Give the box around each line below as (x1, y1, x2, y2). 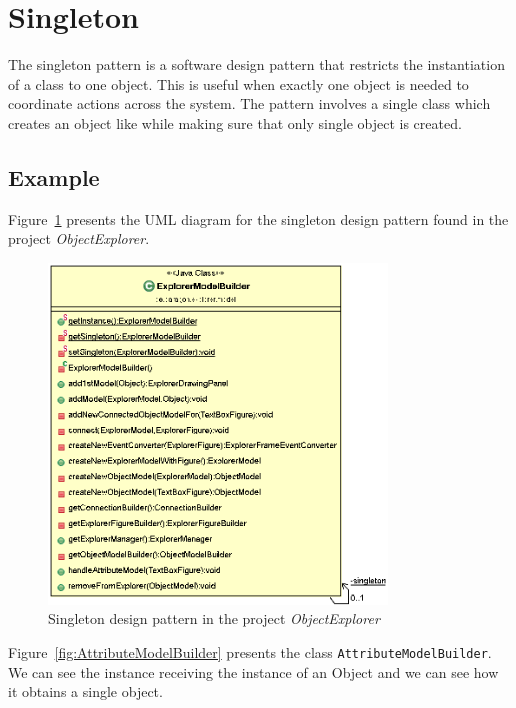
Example (8, 161, 100, 192)
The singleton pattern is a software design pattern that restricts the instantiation (8, 54, 505, 75)
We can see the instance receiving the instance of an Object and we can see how (8, 661, 499, 682)
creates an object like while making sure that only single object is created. (8, 112, 462, 133)
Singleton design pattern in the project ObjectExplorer (48, 608, 380, 629)
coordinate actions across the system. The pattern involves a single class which (8, 93, 491, 114)
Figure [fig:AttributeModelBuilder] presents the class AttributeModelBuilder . (8, 641, 492, 662)
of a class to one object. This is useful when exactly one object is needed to (8, 73, 469, 94)
